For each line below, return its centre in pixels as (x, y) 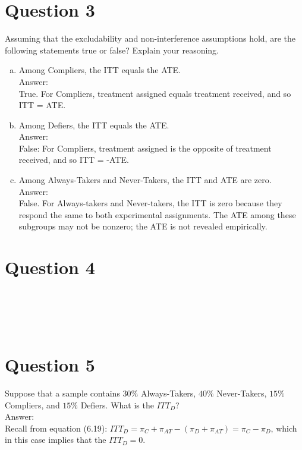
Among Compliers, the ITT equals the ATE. (100, 70)
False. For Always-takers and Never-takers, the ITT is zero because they (150, 203)
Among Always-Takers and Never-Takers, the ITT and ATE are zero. (145, 180)
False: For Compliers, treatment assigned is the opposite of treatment (145, 148)
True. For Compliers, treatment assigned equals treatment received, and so (155, 93)
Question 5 (50, 364)
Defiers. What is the (117, 405)
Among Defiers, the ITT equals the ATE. (94, 125)
